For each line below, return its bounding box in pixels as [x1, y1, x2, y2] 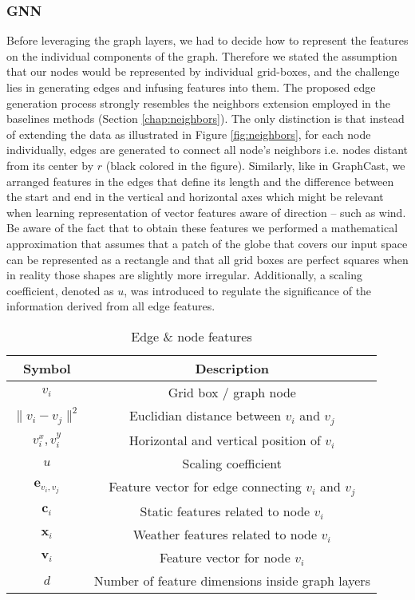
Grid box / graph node [168, 382, 296, 401]
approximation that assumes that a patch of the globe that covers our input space [6, 235, 408, 251]
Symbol [22, 358, 71, 377]
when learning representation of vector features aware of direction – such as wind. [6, 203, 406, 220]
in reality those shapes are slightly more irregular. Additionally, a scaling [6, 266, 362, 283]
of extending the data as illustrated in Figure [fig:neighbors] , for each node [6, 125, 371, 142]
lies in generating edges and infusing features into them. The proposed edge [6, 79, 376, 95]
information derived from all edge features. [6, 298, 215, 314]
